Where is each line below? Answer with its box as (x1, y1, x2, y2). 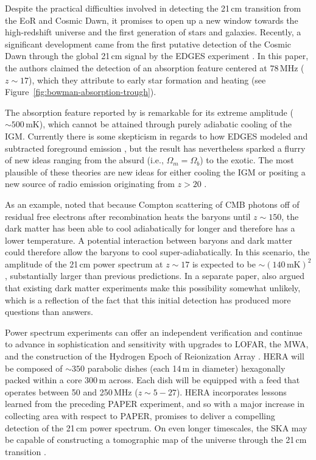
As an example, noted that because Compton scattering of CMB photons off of (5, 197, 300, 210)
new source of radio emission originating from (5, 177, 175, 190)
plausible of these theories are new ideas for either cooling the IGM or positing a (5, 165, 306, 178)
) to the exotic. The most (200, 154, 294, 166)
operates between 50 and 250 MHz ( (5, 385, 138, 398)
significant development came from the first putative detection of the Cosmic (5, 37, 292, 50)
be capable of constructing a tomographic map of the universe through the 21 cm (5, 433, 307, 446)
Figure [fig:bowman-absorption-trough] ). (5, 85, 156, 98)
